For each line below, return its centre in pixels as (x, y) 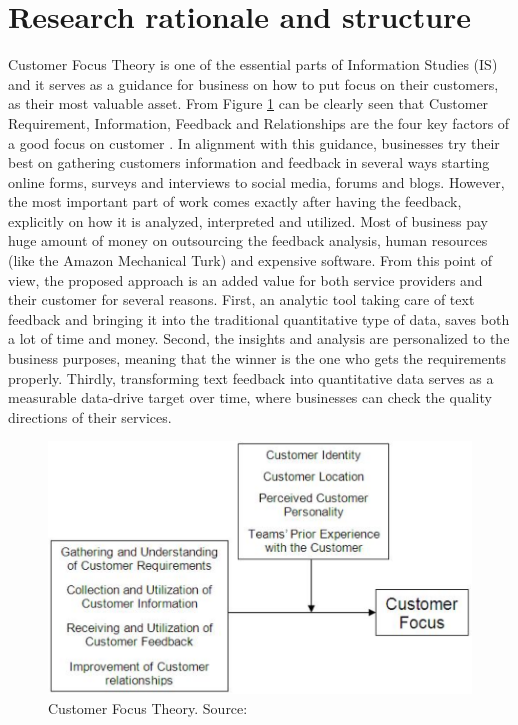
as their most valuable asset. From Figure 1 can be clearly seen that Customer (248, 103)
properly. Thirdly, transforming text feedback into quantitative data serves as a (251, 377)
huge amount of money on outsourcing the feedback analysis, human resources (248, 240)
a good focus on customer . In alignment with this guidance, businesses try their (254, 142)
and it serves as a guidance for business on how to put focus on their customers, (253, 83)
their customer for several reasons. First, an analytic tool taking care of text (241, 299)
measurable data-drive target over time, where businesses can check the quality (250, 397)
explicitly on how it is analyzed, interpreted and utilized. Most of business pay (248, 220)
